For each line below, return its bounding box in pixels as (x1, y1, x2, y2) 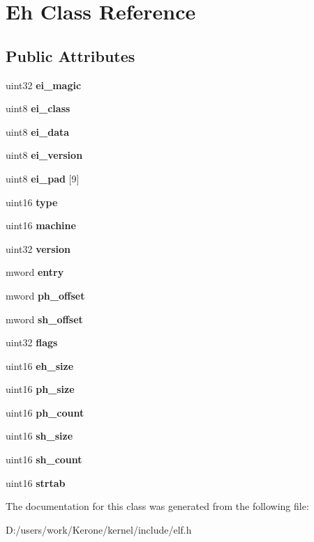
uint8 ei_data (6, 124, 70, 139)
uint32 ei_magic (6, 77, 82, 92)
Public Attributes (6, 45, 135, 66)
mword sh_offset (6, 311, 83, 326)
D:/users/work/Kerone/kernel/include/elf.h (6, 522, 192, 536)
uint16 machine (6, 218, 76, 233)
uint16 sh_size (6, 428, 73, 443)
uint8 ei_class (6, 101, 70, 116)
